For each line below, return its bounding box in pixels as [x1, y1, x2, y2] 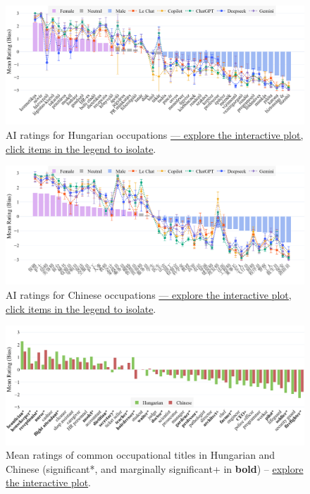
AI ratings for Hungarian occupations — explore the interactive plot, [6, 127, 304, 142]
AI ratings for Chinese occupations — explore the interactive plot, [6, 288, 292, 302]
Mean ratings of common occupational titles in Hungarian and [6, 447, 275, 462]
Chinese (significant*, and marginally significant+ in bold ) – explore [6, 461, 304, 476]
